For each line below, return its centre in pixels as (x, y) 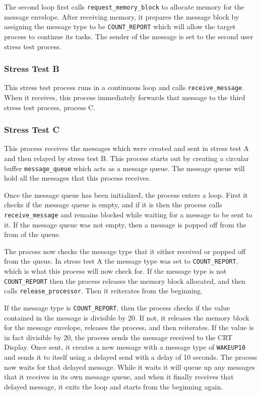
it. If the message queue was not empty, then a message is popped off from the (125, 224)
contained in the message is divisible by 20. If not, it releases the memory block (127, 317)
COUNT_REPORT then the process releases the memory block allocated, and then (125, 281)
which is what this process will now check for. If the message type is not (115, 271)
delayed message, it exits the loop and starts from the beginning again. (114, 386)
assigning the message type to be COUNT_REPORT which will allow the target (120, 26)
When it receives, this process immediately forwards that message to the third (125, 97)
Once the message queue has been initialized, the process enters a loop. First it (126, 194)
